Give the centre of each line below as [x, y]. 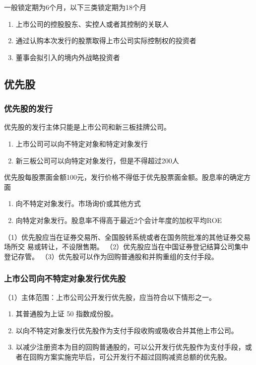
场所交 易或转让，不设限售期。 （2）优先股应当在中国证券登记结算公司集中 [126, 247]
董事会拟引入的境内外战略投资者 [68, 57]
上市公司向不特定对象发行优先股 [65, 278]
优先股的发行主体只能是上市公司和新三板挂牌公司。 [87, 127]
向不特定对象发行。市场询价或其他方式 [78, 203]
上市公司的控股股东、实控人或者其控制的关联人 [92, 24]
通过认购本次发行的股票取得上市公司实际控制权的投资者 [106, 40]
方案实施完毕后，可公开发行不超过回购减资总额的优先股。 [137, 356]
